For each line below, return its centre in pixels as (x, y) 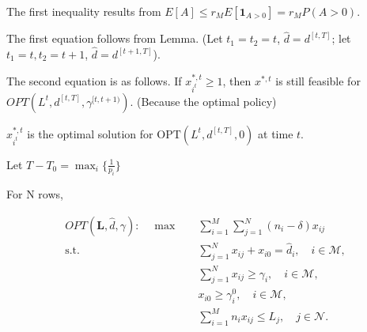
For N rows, (35, 194)
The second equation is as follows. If (94, 80)
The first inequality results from (84, 11)
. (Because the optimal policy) (203, 101)
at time (276, 133)
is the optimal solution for (90, 133)
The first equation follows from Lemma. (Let (115, 38)
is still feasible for (318, 80)
